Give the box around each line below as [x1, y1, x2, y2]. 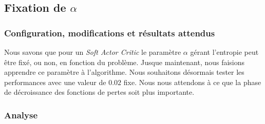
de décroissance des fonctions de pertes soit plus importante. [4, 87, 195, 97]
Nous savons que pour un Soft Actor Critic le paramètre [4, 47, 181, 57]
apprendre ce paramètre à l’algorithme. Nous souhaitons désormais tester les [4, 67, 244, 77]
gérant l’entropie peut [190, 47, 259, 57]
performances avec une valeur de [4, 76, 106, 87]
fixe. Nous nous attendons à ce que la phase [123, 76, 261, 87]
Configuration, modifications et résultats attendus [4, 26, 215, 39]
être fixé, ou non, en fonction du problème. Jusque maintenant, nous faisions [4, 56, 245, 67]
